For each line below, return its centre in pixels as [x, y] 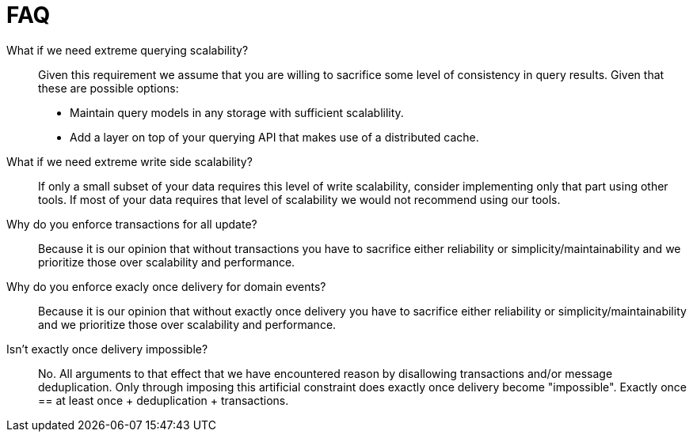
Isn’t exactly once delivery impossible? [107, 349]
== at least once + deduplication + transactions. [164, 400]
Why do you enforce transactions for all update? [132, 224]
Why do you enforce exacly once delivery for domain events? [166, 286]
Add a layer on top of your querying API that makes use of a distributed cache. [274, 137]
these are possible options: [109, 88]
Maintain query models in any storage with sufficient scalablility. [237, 112]
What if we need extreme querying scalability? [128, 50]
